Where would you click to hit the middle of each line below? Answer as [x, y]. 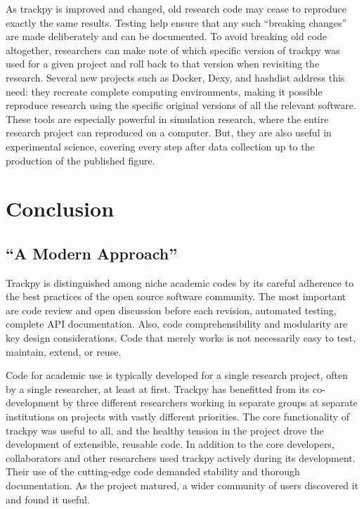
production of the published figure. [80, 160]
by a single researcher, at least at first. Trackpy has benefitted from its [158, 388]
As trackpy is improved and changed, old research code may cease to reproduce [176, 8]
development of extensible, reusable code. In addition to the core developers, [170, 444]
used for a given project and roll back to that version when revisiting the [163, 64]
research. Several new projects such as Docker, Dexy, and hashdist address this [175, 77]
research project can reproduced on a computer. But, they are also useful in [169, 133]
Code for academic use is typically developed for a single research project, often [177, 375]
